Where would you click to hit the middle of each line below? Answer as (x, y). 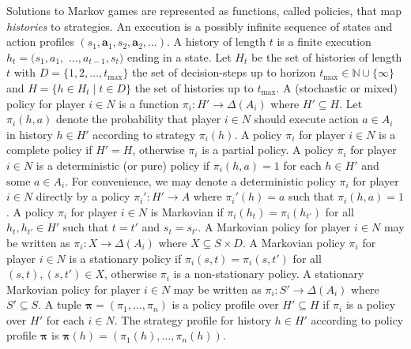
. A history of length (216, 41)
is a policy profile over (225, 304)
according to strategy (144, 134)
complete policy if (49, 150)
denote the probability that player (139, 119)
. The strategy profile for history (193, 319)
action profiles (40, 41)
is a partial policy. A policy (268, 150)
